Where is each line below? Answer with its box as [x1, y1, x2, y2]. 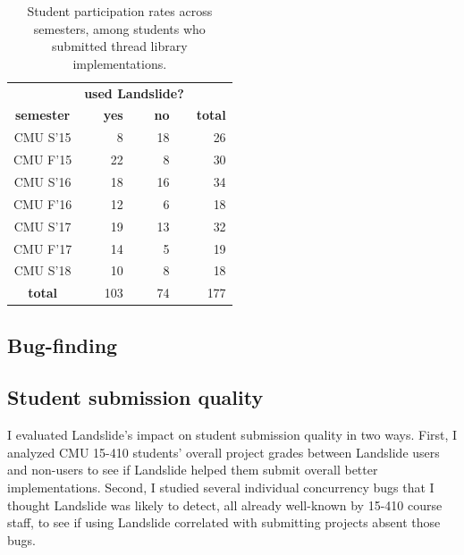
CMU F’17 [13, 239, 72, 257]
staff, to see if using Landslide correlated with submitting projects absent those [7, 513, 441, 532]
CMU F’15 [13, 150, 72, 169]
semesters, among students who [33, 19, 206, 38]
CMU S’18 [13, 261, 72, 280]
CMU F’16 [13, 194, 72, 213]
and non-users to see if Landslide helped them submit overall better [7, 460, 378, 479]
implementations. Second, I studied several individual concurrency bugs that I [7, 478, 434, 497]
